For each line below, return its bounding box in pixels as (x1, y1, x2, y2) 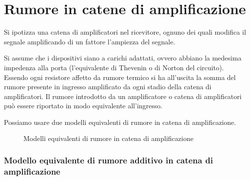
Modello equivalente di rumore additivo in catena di (4, 154, 213, 166)
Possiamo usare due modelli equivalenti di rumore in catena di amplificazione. (4, 117, 236, 127)
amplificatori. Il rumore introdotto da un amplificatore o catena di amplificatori (4, 91, 242, 101)
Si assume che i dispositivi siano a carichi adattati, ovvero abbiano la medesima (4, 53, 242, 63)
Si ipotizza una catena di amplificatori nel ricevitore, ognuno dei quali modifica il (4, 27, 246, 37)
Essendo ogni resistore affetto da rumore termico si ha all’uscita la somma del (4, 72, 236, 82)
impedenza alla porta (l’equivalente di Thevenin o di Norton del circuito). (4, 62, 224, 72)
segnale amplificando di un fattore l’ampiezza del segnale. (4, 36, 175, 46)
